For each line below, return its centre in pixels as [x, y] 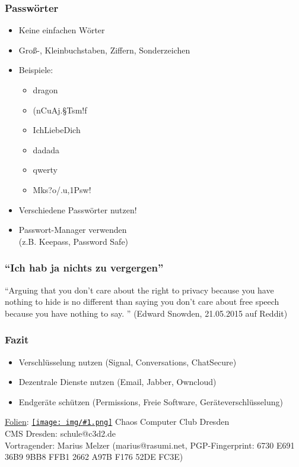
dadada [46, 149]
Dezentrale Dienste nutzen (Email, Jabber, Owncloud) [117, 382]
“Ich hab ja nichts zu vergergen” [84, 268]
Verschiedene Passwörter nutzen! [78, 209]
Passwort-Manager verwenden [73, 230]
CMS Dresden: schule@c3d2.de [61, 433]
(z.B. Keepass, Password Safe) [74, 241]
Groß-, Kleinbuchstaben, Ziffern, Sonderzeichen [104, 50]
